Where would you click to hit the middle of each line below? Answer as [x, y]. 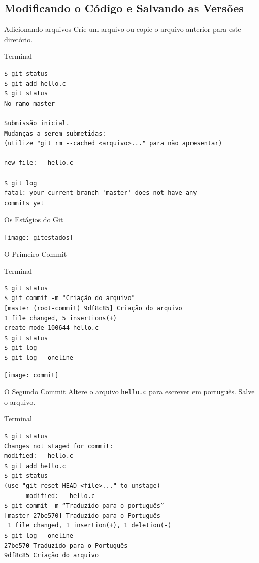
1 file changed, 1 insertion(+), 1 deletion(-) [90, 526]
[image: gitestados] [39, 237]
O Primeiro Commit [36, 254]
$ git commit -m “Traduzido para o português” [84, 506]
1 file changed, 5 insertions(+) [60, 318]
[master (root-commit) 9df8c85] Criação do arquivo [93, 308]
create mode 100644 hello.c [52, 328]
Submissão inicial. [37, 123]
